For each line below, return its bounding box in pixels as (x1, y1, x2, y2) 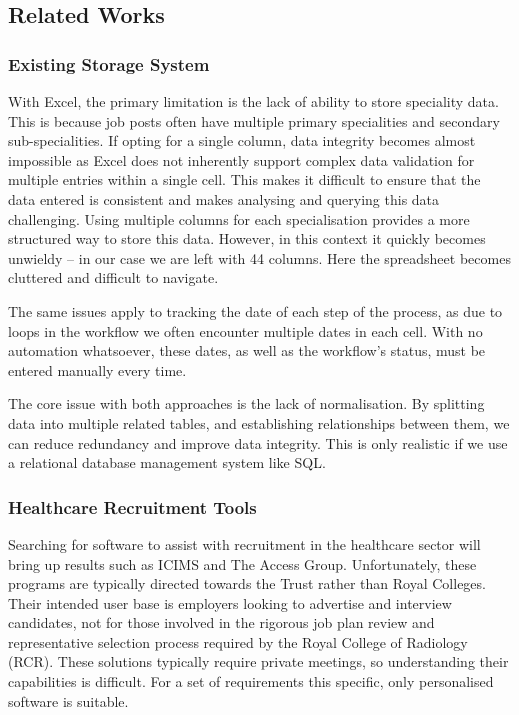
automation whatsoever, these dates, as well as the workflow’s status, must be (8, 340, 486, 361)
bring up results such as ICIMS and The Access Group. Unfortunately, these (8, 553, 477, 574)
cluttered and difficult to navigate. (8, 267, 219, 288)
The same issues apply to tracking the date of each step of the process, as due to (8, 300, 503, 321)
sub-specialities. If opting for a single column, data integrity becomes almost (8, 130, 476, 151)
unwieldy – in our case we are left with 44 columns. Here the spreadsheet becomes (8, 247, 511, 268)
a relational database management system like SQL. (8, 452, 326, 473)
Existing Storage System (8, 51, 210, 76)
